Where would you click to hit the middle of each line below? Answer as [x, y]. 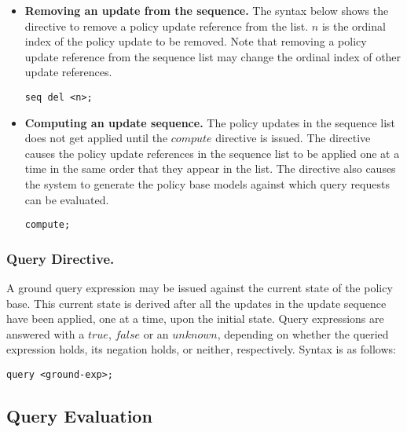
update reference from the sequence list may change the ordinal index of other [213, 56]
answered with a [46, 333]
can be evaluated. [67, 199]
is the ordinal [354, 26]
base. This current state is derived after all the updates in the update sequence [196, 303]
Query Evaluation [79, 416]
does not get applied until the [96, 138]
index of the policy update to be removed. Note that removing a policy [196, 41]
